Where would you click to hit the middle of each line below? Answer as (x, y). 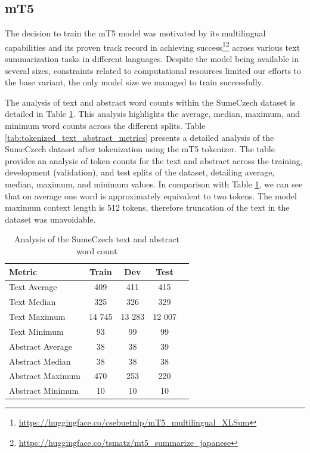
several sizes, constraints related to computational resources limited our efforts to (153, 70)
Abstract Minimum (44, 391)
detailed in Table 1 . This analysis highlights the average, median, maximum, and (153, 114)
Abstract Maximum (45, 376)
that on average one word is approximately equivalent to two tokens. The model (151, 195)
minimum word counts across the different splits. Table (105, 126)
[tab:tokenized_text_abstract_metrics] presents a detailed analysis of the (139, 137)
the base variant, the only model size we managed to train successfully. (134, 82)
